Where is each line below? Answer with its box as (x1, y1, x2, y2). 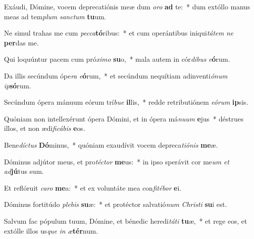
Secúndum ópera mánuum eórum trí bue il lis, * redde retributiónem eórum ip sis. (4, 97, 249, 107)
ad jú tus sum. (4, 166, 44, 176)
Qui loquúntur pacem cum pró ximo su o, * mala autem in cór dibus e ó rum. (4, 54, 230, 64)
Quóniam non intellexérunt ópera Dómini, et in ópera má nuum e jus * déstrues (4, 113, 244, 123)
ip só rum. (4, 80, 31, 90)
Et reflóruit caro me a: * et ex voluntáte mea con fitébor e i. (4, 182, 182, 193)
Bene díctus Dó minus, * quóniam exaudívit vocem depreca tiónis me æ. (4, 139, 218, 150)
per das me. (4, 37, 39, 47)
